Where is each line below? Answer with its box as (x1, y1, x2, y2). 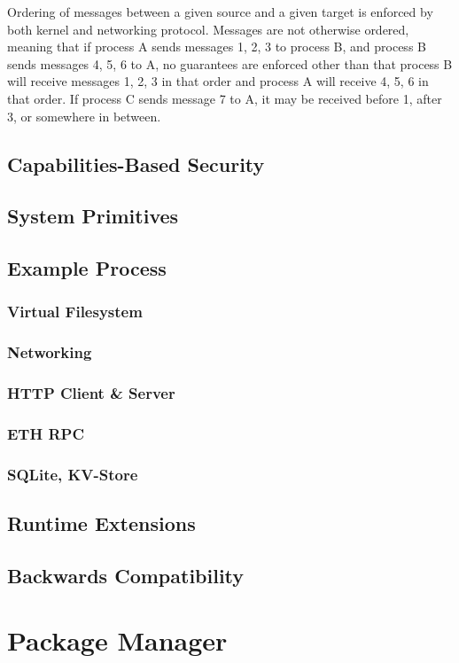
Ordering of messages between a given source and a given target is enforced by (7, 3, 433, 20)
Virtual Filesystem (7, 300, 143, 323)
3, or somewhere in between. (7, 106, 161, 125)
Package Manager (7, 622, 228, 659)
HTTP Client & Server (7, 382, 175, 404)
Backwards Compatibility (7, 561, 245, 589)
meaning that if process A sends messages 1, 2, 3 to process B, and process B (7, 37, 426, 56)
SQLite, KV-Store (7, 463, 138, 485)
